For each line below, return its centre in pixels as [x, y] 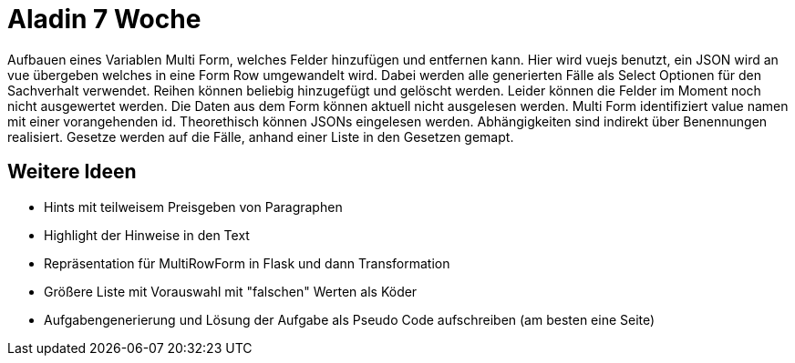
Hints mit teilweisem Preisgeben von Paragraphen [193, 207]
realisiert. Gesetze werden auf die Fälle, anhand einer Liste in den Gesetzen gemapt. [261, 136]
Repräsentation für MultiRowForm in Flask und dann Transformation [247, 263]
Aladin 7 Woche [104, 19]
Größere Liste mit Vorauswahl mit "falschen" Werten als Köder [231, 291]
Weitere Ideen [72, 172]
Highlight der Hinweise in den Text [147, 235]
